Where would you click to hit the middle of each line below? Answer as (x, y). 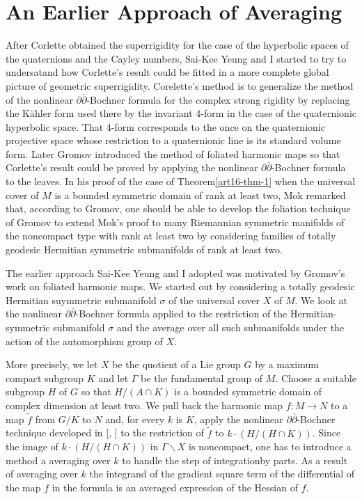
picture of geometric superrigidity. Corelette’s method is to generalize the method (180, 85)
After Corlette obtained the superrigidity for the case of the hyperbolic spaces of (177, 45)
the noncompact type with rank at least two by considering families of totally (171, 236)
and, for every (135, 419)
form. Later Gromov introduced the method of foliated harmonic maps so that (173, 153)
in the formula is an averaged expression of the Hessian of (175, 487)
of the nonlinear (39, 99)
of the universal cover (214, 300)
